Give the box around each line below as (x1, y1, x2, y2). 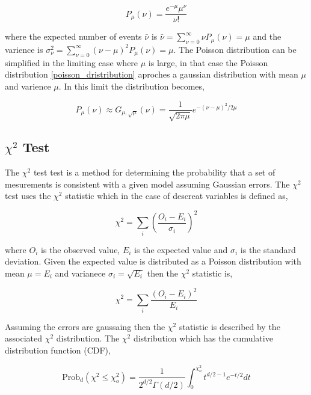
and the (253, 30, 282, 43)
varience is (5, 43, 43, 55)
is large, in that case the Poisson (148, 56, 268, 69)
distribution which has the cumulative (133, 332, 273, 344)
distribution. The (56, 332, 120, 344)
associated (5, 332, 42, 344)
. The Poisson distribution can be (173, 43, 297, 55)
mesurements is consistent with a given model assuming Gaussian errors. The (5, 177, 290, 190)
